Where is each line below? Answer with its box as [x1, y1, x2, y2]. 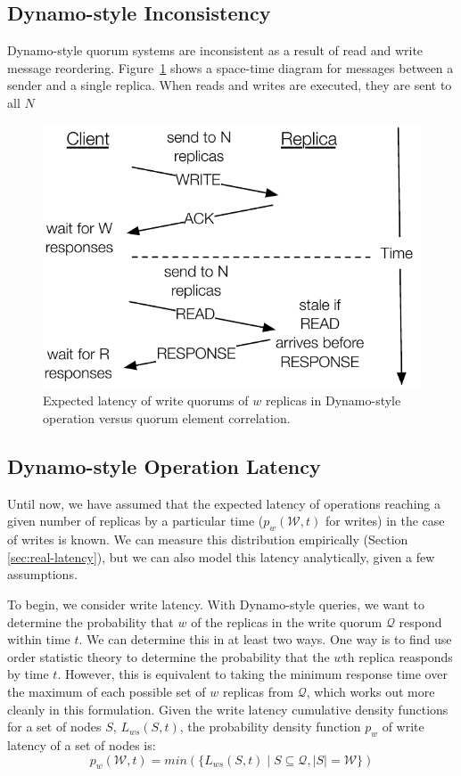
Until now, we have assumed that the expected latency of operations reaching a [7, 494, 440, 512]
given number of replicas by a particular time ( [7, 511, 264, 530]
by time [7, 665, 49, 683]
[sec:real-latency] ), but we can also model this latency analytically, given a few [7, 547, 435, 566]
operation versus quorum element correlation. [43, 409, 291, 428]
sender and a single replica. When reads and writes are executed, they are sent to [7, 76, 452, 94]
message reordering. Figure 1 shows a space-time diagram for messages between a [7, 58, 454, 77]
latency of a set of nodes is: [7, 736, 156, 754]
